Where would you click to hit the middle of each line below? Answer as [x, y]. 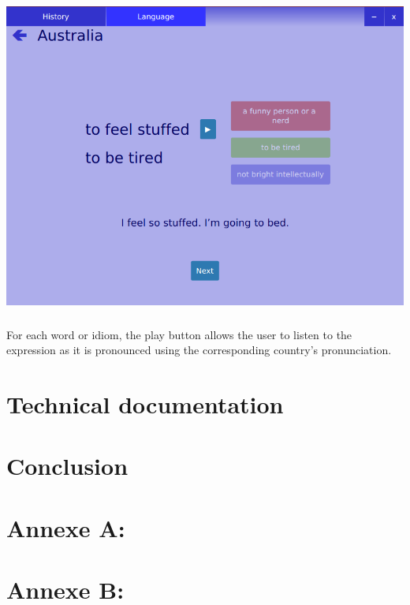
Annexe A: [66, 527]
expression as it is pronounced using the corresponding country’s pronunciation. [199, 350]
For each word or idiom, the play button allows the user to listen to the [179, 334]
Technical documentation [145, 403]
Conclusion [67, 466]
